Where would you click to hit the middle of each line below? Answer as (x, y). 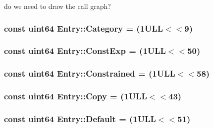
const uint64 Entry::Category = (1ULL (84, 28)
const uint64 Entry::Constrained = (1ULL (90, 73)
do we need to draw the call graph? (57, 6)
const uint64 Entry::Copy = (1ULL (76, 96)
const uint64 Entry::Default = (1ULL (80, 118)
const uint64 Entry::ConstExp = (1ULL (85, 51)
